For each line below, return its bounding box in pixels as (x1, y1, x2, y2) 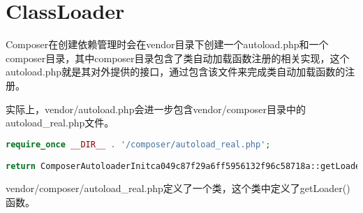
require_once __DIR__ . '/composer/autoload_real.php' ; (6, 139, 271, 149)
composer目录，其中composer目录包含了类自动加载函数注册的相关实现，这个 (6, 50, 350, 65)
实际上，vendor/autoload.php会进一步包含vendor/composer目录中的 (6, 101, 306, 116)
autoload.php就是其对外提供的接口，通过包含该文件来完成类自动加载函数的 (6, 64, 346, 79)
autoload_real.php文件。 (6, 115, 114, 130)
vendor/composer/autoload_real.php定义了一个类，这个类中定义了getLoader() (6, 181, 350, 196)
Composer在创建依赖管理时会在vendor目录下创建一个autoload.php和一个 (6, 37, 329, 52)
